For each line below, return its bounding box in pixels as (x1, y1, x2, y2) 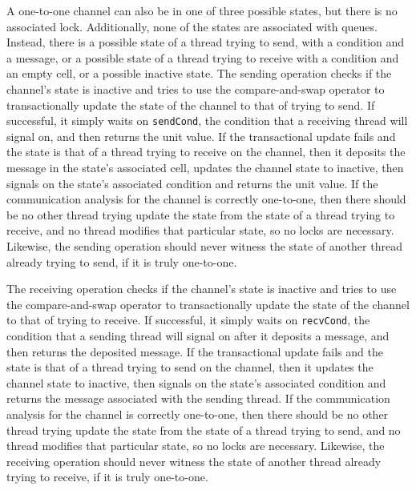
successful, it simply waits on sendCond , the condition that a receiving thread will (6, 112, 408, 129)
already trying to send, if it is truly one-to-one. (6, 253, 237, 270)
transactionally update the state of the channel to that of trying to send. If (6, 96, 375, 113)
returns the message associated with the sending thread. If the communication (6, 390, 390, 407)
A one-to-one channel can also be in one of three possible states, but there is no (6, 2, 398, 18)
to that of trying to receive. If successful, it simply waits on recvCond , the (6, 311, 370, 328)
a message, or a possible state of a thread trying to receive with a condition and (6, 49, 399, 66)
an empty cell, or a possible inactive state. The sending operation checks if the (6, 65, 392, 82)
